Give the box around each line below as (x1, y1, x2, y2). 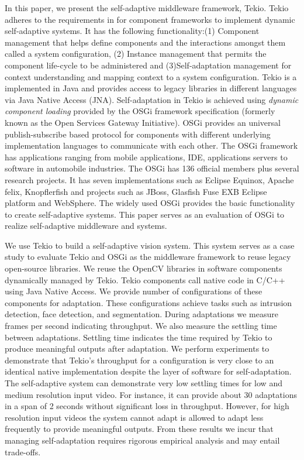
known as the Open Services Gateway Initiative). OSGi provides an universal (5, 116, 281, 128)
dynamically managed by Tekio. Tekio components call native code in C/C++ (5, 273, 285, 286)
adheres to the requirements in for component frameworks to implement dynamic (5, 13, 295, 25)
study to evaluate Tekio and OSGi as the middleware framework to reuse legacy (5, 250, 291, 263)
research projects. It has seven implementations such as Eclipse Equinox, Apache (5, 173, 294, 186)
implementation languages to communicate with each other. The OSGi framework (5, 139, 298, 152)
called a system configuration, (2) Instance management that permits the (5, 47, 267, 60)
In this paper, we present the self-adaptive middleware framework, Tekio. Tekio (5, 2, 289, 13)
